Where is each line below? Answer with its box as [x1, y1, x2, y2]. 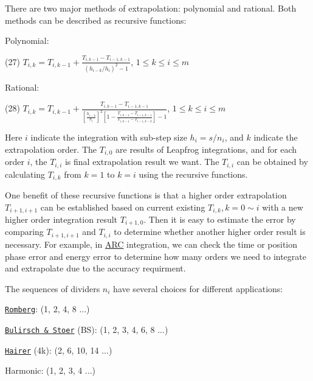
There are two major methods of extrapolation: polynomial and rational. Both [5, 2, 297, 14]
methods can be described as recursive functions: [5, 13, 187, 26]
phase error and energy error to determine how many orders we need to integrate [5, 250, 306, 262]
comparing [5, 225, 44, 238]
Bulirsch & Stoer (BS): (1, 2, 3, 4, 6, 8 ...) [5, 323, 168, 335]
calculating [5, 167, 46, 180]
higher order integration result [5, 213, 118, 226]
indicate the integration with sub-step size [30, 131, 187, 144]
